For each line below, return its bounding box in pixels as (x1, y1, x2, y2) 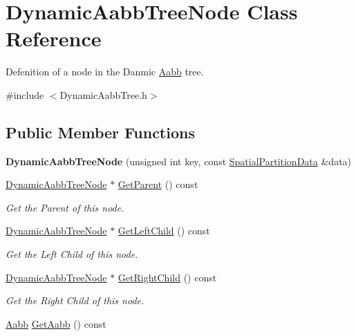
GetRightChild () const (118, 270, 217, 284)
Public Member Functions (6, 121, 195, 142)
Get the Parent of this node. (6, 200, 124, 214)
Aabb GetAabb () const (6, 316, 106, 330)
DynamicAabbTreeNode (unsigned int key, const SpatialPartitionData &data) (6, 153, 352, 168)
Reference (6, 24, 102, 53)
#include (6, 87, 44, 102)
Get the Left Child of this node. (6, 247, 138, 261)
